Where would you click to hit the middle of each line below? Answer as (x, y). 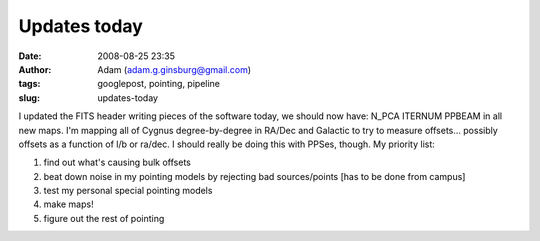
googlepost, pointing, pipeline (158, 84)
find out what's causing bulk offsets (117, 162)
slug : (29, 97)
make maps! (68, 204)
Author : (35, 69)
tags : (29, 84)
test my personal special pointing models (128, 191)
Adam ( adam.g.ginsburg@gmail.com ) (174, 69)
